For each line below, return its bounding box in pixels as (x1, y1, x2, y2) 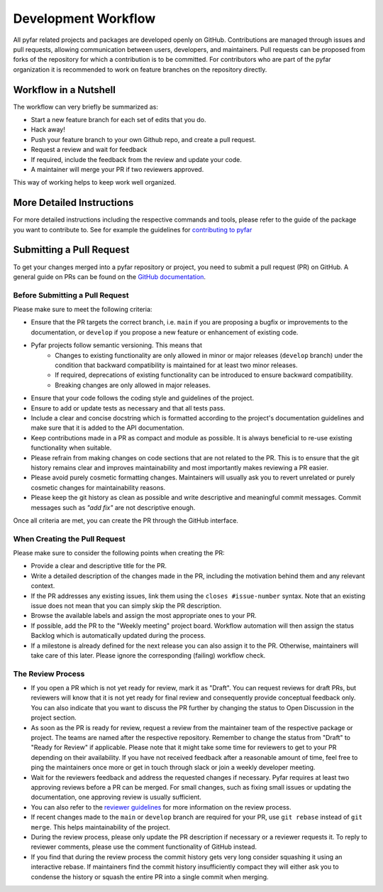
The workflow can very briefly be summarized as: (13, 102, 159, 111)
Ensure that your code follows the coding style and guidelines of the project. (30, 394, 255, 403)
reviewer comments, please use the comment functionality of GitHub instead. (30, 842, 257, 852)
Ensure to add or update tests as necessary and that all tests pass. (30, 403, 226, 412)
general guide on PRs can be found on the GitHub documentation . (13, 272, 206, 281)
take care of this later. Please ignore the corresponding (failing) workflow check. (30, 651, 266, 660)
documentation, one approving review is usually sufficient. (30, 793, 202, 802)
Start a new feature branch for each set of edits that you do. (30, 116, 206, 124)
